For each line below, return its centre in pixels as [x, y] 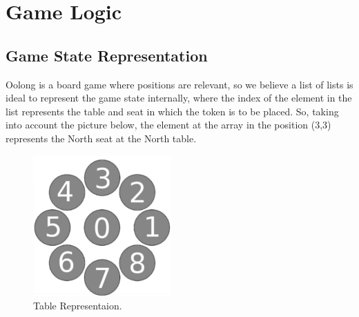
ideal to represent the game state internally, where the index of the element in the [179, 98]
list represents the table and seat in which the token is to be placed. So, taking [172, 111]
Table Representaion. [78, 306]
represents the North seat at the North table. [101, 138]
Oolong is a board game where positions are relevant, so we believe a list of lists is [179, 84]
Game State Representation [107, 55]
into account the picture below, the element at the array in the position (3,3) [168, 125]
